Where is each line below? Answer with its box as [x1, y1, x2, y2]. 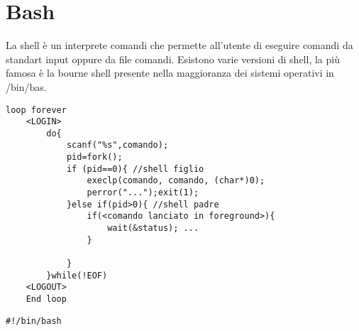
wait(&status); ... [107, 223, 199, 234]
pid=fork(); [66, 152, 123, 163]
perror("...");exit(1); [87, 188, 199, 198]
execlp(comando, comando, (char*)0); [87, 175, 265, 186]
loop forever [6, 104, 67, 115]
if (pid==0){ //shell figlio [66, 163, 204, 174]
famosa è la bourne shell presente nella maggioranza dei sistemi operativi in [6, 65, 334, 80]
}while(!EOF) [46, 270, 108, 281]
